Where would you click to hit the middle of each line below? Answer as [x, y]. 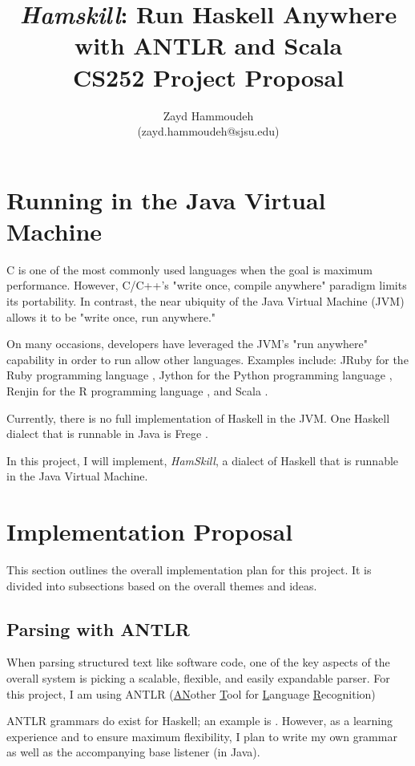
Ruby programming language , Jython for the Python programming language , [199, 375]
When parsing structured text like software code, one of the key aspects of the [198, 662]
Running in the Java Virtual [166, 199]
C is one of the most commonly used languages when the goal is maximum [189, 269]
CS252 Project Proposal [208, 77]
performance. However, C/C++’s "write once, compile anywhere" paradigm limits [207, 285]
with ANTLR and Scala [208, 45]
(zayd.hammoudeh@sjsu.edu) [208, 131]
